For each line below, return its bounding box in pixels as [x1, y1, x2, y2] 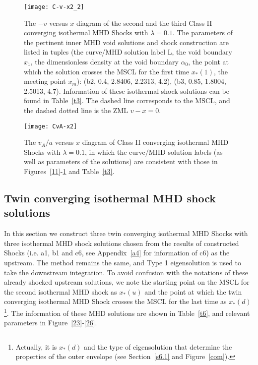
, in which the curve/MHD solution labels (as [84, 146, 223, 157]
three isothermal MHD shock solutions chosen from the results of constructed [4, 238, 239, 248]
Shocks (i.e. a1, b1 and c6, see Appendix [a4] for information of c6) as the [4, 247, 230, 258]
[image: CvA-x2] [24, 122, 77, 130]
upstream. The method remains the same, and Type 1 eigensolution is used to [4, 257, 242, 267]
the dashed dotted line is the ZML [24, 105, 128, 115]
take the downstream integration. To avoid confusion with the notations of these [4, 267, 248, 277]
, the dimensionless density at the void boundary [30, 57, 179, 67]
